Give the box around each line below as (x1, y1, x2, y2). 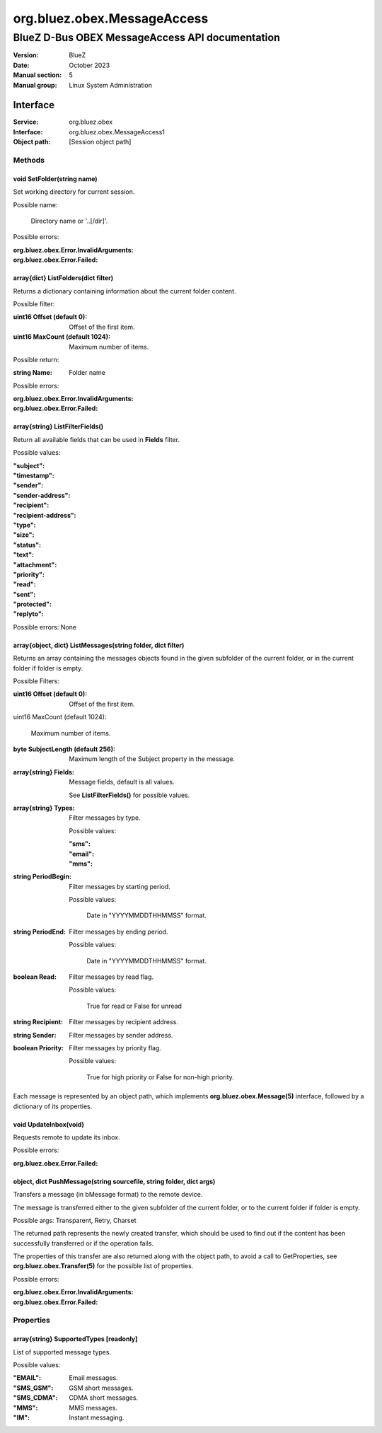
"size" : (13, 530, 35, 539)
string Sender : (13, 1031, 57, 1039)
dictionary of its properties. (13, 1102, 93, 1110)
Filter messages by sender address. (69, 1031, 173, 1039)
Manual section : (13, 71, 62, 79)
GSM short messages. (69, 1383, 134, 1392)
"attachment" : (13, 560, 57, 569)
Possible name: (13, 200, 58, 209)
